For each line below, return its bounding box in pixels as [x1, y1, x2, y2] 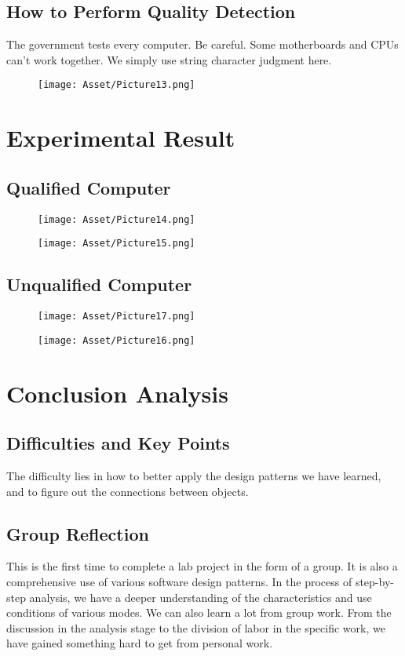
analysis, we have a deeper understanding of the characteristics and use [29, 589, 372, 605]
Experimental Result [6, 122, 235, 154]
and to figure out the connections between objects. [6, 483, 249, 499]
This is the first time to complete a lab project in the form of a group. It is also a [6, 558, 398, 574]
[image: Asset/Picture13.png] [38, 79, 195, 91]
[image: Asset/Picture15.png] [38, 238, 195, 250]
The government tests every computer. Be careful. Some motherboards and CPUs [6, 36, 399, 53]
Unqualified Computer [6, 272, 192, 297]
